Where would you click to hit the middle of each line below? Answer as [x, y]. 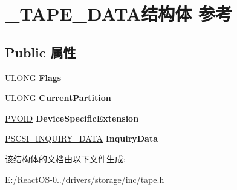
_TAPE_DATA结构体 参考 [119, 14]
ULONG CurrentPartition [58, 98]
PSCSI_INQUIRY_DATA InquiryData [82, 138]
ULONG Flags [33, 77]
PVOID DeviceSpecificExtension [72, 118]
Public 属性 [41, 52]
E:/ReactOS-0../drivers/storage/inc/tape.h [85, 179]
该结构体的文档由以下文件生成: [65, 158]
